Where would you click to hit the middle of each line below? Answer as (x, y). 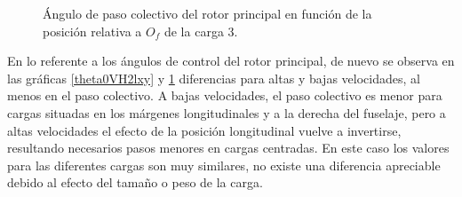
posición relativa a (92, 31)
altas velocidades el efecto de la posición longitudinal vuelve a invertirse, (204, 130)
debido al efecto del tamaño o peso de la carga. (135, 182)
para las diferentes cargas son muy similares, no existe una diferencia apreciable (224, 165)
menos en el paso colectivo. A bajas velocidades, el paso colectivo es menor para (225, 95)
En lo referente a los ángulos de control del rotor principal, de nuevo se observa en (231, 61)
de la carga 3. (201, 31)
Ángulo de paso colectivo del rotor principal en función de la (207, 13)
